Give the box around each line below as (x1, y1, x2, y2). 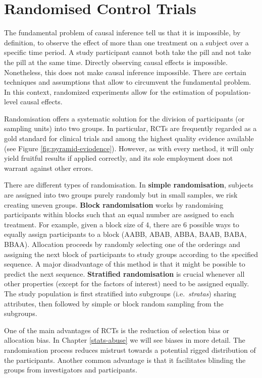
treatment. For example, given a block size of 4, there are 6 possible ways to (4, 219, 239, 229)
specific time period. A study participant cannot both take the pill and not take (4, 47, 251, 57)
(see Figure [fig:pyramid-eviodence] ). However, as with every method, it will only (4, 143, 254, 153)
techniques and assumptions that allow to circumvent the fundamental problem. (4, 77, 251, 87)
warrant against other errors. (4, 162, 93, 173)
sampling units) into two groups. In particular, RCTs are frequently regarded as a (4, 123, 257, 134)
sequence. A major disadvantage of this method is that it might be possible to (4, 259, 245, 269)
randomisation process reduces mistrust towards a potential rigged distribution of (4, 344, 256, 355)
